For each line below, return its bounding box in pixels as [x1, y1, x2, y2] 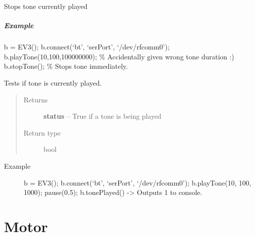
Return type [23, 127, 61, 138]
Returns [23, 94, 48, 104]
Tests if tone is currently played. [4, 77, 102, 88]
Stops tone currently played [4, 1, 88, 11]
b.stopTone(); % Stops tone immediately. [4, 61, 128, 71]
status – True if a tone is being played [43, 111, 161, 121]
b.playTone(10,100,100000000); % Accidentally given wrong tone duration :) [4, 51, 234, 61]
